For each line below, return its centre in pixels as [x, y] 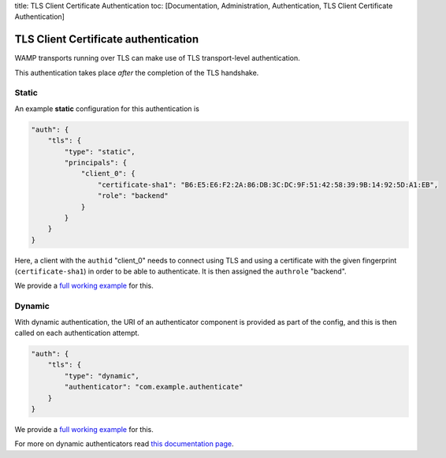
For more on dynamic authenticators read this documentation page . [124, 444]
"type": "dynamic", [102, 376]
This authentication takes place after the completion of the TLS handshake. [137, 73]
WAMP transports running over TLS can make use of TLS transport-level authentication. [157, 58]
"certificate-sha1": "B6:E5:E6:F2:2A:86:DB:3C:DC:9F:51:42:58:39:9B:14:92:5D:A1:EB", [268, 184]
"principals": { [96, 162]
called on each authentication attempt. [77, 333]
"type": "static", [100, 151]
